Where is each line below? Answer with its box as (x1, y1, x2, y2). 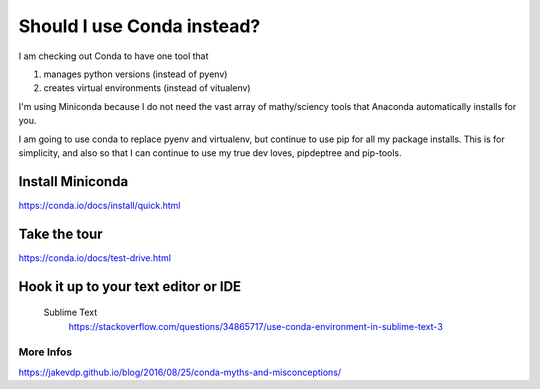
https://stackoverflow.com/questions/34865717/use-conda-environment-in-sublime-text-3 (68, 320, 444, 332)
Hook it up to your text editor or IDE (18, 278, 242, 295)
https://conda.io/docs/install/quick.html (18, 199, 181, 211)
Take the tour (18, 225, 104, 242)
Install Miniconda (18, 173, 129, 190)
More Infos (18, 345, 73, 359)
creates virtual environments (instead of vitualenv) (43, 82, 251, 94)
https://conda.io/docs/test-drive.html (18, 251, 172, 264)
